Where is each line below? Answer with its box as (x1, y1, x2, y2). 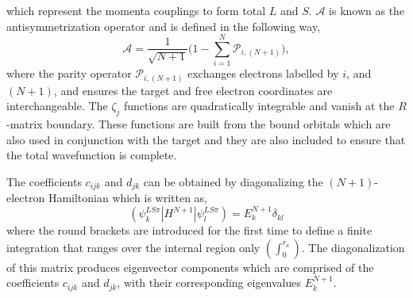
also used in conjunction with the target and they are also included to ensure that (6, 131, 406, 147)
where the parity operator (6, 65, 132, 82)
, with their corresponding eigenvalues (117, 274, 302, 291)
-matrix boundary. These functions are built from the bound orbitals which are (6, 116, 391, 132)
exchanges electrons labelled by (187, 65, 339, 82)
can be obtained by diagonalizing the (143, 174, 323, 189)
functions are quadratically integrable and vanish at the (123, 97, 395, 114)
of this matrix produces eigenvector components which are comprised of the (6, 258, 374, 275)
